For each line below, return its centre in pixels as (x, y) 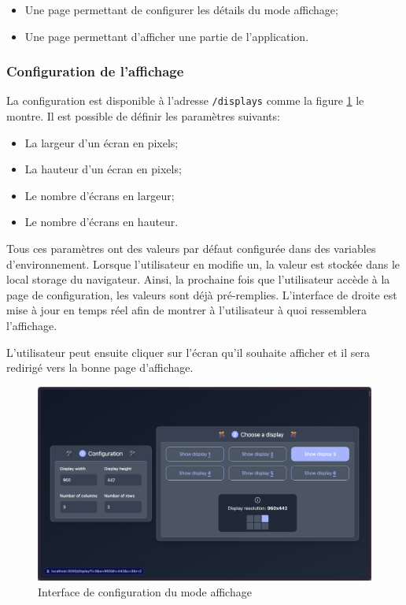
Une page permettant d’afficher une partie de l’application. (167, 36)
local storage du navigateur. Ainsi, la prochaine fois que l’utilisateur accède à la (198, 279)
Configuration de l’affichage (95, 71)
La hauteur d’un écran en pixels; (103, 169)
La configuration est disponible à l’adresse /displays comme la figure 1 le (185, 100)
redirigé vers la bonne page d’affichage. (100, 367)
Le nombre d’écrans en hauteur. (101, 222)
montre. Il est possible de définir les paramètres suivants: (143, 116)
